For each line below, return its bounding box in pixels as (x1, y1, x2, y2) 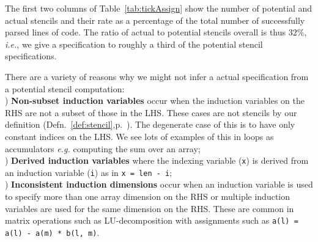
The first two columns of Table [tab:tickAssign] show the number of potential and (5, 2, 312, 14)
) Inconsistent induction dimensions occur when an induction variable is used (5, 178, 313, 191)
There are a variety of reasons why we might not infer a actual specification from (5, 70, 309, 82)
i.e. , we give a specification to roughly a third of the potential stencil (5, 37, 263, 50)
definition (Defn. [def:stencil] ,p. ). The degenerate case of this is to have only (5, 118, 295, 131)
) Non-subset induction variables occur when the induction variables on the (5, 94, 305, 107)
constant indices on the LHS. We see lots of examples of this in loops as (5, 130, 274, 142)
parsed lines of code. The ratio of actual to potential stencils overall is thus (5, 26, 286, 38)
